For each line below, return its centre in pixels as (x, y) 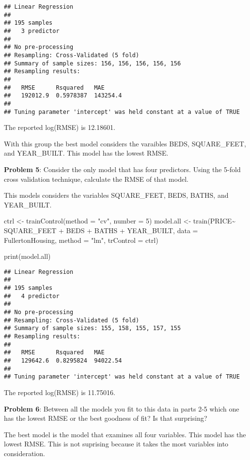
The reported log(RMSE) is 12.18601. (60, 127)
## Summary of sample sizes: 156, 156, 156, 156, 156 (93, 63)
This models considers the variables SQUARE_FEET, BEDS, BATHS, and (116, 195)
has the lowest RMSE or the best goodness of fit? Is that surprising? (106, 418)
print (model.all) (27, 256)
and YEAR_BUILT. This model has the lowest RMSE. (86, 153)
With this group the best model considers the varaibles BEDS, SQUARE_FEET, (125, 143)
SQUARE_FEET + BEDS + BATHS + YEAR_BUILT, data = (101, 230)
